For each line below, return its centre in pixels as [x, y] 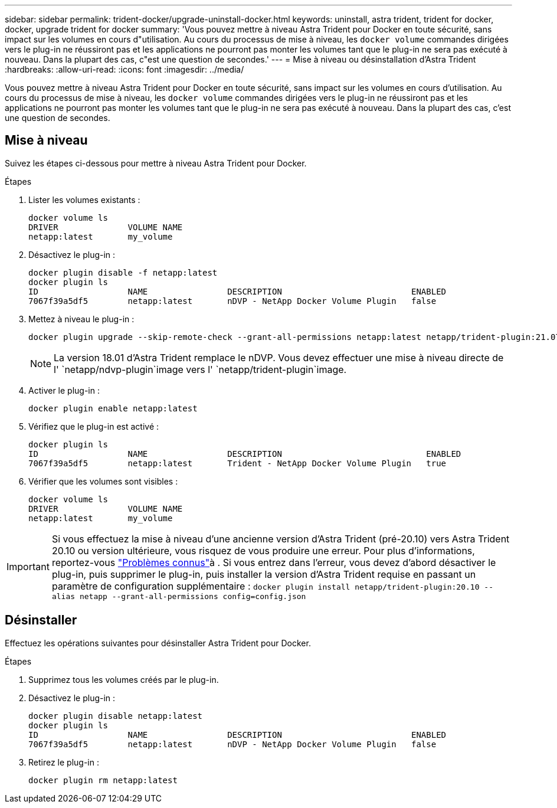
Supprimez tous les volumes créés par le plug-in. [124, 679]
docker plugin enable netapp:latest [113, 408]
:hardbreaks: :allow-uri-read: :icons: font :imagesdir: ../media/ [124, 69]
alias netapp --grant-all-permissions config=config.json [179, 596]
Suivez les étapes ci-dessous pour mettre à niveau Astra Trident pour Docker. [156, 163]
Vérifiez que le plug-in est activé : [94, 426]
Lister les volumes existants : [84, 199]
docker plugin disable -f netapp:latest [123, 272]
